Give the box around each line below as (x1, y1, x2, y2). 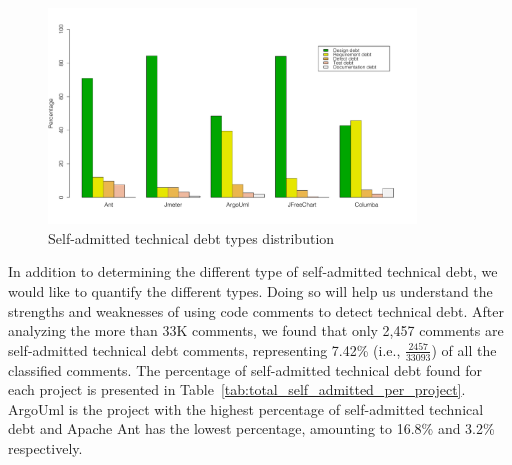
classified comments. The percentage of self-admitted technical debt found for (8, 359, 483, 380)
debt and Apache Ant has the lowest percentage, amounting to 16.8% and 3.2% (8, 418, 495, 439)
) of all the (431, 339, 497, 360)
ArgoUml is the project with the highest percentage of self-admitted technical (8, 398, 484, 419)
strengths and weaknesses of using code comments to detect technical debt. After (8, 300, 504, 321)
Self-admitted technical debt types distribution (48, 227, 335, 248)
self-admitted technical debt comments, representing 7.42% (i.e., (8, 339, 401, 360)
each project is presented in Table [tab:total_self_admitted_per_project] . (8, 379, 466, 400)
